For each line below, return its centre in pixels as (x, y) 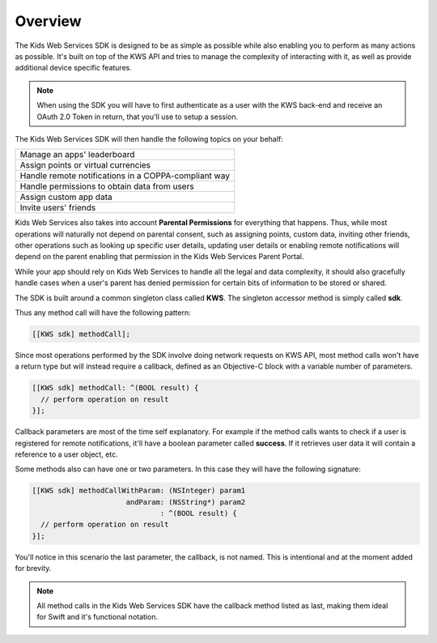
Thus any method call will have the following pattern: (103, 313)
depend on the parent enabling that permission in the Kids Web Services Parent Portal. (159, 257)
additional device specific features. (74, 68)
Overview (48, 21)
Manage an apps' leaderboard (77, 155)
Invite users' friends (58, 208)
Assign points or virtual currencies (85, 165)
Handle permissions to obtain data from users (107, 186)
